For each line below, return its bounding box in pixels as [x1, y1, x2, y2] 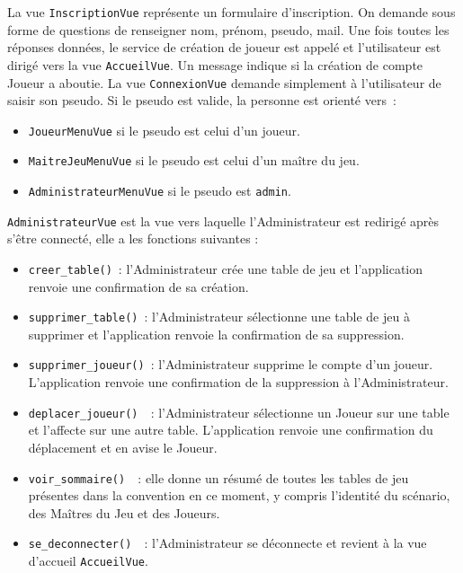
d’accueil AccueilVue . [28, 551, 148, 570]
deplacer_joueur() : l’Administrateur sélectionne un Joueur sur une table [28, 402, 450, 421]
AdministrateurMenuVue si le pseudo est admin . [28, 181, 291, 200]
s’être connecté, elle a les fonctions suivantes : [7, 229, 259, 248]
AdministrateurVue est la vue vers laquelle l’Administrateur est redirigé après [7, 211, 440, 230]
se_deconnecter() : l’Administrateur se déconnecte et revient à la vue [28, 533, 427, 552]
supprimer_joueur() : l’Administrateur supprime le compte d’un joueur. [28, 355, 433, 374]
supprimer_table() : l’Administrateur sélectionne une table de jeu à [28, 307, 410, 326]
